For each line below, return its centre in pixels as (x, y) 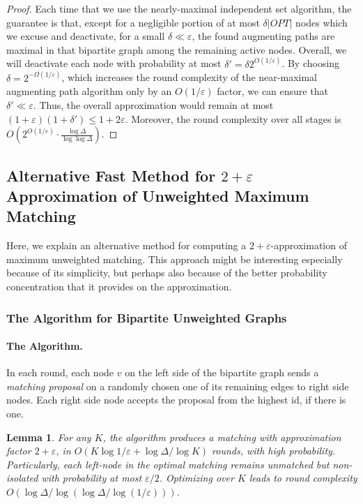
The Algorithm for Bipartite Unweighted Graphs (147, 317)
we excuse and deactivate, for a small (86, 36)
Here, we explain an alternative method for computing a (126, 245)
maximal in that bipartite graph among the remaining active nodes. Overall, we (177, 49)
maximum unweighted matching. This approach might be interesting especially (175, 259)
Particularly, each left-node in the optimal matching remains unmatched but (168, 464)
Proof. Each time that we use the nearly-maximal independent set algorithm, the (179, 8)
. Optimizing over (196, 478)
